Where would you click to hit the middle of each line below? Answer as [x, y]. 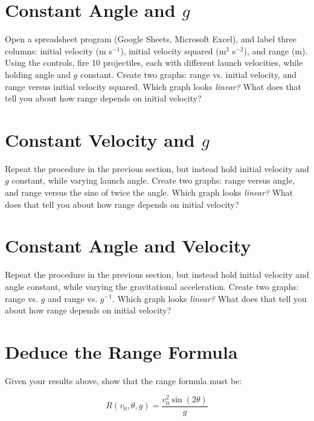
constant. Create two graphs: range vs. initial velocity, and [188, 74]
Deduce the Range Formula [121, 351]
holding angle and [38, 74]
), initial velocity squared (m [173, 50]
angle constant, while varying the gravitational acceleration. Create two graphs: [152, 286]
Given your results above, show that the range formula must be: [123, 380]
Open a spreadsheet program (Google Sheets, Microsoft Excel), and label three [151, 39]
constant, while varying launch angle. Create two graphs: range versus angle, [153, 180]
